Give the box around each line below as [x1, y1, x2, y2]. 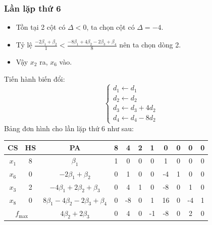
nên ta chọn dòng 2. [119, 39, 181, 50]
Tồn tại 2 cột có [16, 22, 66, 32]
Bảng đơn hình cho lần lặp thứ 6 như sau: [4, 123, 134, 133]
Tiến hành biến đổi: [4, 73, 65, 84]
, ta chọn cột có [86, 22, 135, 32]
